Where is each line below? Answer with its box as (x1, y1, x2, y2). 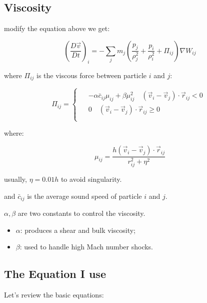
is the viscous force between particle (36, 70, 147, 80)
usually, (4, 174, 27, 184)
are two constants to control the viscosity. (17, 208, 145, 218)
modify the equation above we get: (4, 23, 110, 34)
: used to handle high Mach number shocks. (19, 241, 153, 252)
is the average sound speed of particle (27, 190, 142, 201)
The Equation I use (4, 266, 106, 281)
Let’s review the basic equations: (4, 289, 104, 300)
